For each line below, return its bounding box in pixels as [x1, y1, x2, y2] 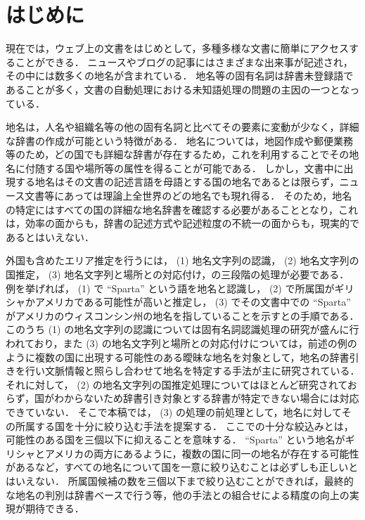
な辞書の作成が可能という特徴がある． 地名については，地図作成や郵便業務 [6, 133, 353, 148]
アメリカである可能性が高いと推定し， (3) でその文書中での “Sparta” [34, 294, 351, 309]
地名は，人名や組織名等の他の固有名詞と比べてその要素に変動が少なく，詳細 [6, 119, 359, 134]
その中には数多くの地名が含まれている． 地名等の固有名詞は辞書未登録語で [6, 68, 354, 83]
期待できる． [25, 501, 84, 516]
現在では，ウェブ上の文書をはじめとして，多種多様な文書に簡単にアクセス [6, 41, 349, 56]
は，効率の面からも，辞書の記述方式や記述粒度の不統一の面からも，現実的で [6, 216, 359, 230]
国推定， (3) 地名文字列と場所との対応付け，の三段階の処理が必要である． [6, 267, 350, 282]
